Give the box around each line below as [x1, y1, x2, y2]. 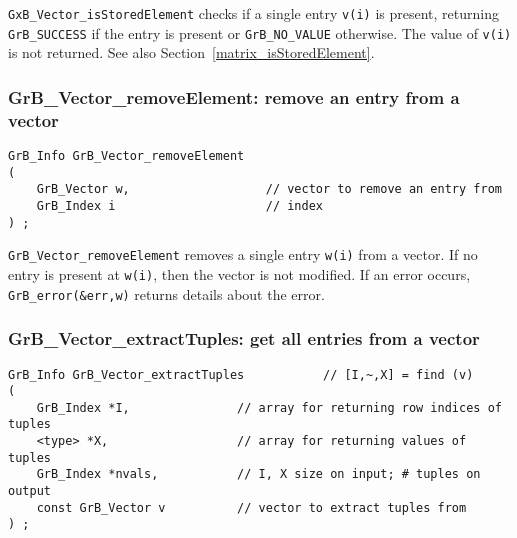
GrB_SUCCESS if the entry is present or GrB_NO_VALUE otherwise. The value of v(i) [8, 22, 512, 43]
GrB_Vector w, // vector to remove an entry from [36, 182, 502, 197]
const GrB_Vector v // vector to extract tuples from [36, 500, 467, 515]
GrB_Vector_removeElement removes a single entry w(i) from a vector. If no [8, 244, 478, 265]
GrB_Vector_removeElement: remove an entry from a [8, 84, 460, 109]
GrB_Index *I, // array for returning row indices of [36, 400, 502, 415]
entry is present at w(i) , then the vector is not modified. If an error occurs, [8, 263, 471, 284]
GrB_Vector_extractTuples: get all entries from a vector [8, 326, 480, 351]
